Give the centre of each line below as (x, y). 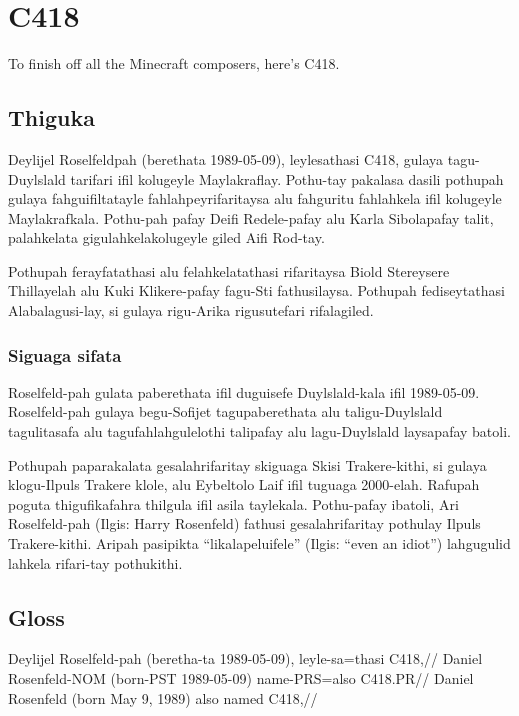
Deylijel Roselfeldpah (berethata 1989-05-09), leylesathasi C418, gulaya (226, 158)
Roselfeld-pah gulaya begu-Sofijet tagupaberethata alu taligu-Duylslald (225, 411)
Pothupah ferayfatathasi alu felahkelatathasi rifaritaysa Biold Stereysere (229, 270)
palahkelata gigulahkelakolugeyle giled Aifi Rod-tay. (166, 237)
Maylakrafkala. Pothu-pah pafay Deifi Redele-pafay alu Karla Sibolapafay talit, (251, 217)
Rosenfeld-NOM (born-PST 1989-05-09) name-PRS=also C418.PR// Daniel (241, 678)
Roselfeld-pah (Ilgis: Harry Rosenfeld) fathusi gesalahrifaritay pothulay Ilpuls (244, 523)
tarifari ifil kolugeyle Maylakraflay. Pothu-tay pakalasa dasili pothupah (287, 178)
